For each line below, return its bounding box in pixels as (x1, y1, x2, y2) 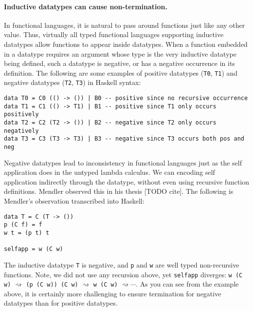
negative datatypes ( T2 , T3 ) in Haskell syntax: (4, 77, 141, 87)
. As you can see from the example (136, 279, 239, 289)
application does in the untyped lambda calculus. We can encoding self (4, 167, 215, 177)
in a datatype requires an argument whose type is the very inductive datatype (4, 48, 236, 59)
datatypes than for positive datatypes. (4, 298, 118, 308)
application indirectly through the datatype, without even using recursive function (4, 176, 249, 187)
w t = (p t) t (4, 229, 50, 236)
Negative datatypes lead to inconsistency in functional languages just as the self (4, 157, 242, 167)
